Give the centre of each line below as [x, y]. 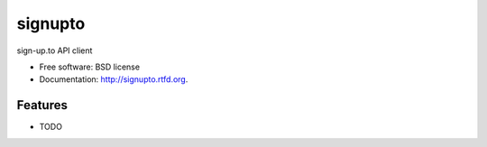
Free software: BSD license [89, 67]
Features [42, 105]
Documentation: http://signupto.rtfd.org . [114, 79]
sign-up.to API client [55, 51]
